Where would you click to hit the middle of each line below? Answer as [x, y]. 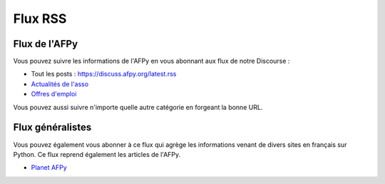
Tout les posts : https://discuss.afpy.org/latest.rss [104, 74]
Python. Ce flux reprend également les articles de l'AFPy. [97, 154]
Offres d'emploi [54, 94]
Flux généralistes [52, 127]
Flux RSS [40, 19]
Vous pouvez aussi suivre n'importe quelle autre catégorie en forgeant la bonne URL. [138, 107]
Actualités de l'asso [60, 84]
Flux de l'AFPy [46, 44]
